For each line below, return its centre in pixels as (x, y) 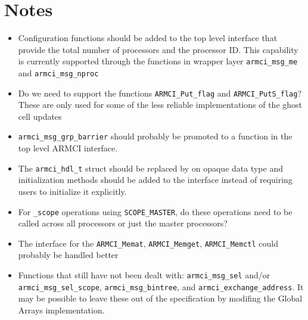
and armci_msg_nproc (58, 72)
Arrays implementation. (61, 310)
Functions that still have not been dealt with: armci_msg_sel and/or (144, 275)
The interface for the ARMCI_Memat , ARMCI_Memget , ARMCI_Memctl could (148, 243)
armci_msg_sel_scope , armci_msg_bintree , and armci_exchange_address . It (161, 286)
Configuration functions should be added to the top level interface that (148, 38)
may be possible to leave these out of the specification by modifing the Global (160, 298)
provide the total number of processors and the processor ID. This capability (158, 49)
